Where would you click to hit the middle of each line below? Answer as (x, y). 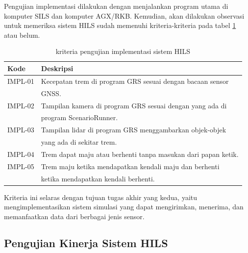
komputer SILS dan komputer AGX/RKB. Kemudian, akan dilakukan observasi (124, 15)
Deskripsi (57, 68)
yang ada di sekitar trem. (79, 142)
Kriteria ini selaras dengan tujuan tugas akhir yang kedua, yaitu (101, 197)
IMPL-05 (21, 166)
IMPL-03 (21, 130)
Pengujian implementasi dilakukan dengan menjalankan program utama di (116, 6)
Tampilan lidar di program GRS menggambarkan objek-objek (134, 130)
